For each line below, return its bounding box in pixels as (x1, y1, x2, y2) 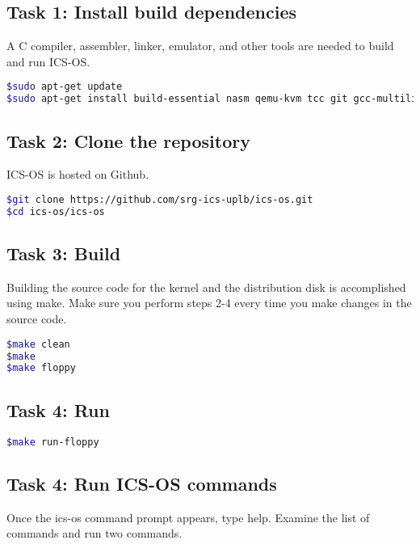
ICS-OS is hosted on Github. (6, 166, 149, 183)
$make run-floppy (6, 436, 99, 448)
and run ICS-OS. (6, 53, 90, 70)
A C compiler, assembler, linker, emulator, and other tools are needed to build (6, 37, 394, 54)
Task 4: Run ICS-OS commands (6, 470, 277, 496)
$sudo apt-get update (6, 81, 123, 93)
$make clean (6, 338, 70, 350)
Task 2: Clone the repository (6, 128, 250, 153)
